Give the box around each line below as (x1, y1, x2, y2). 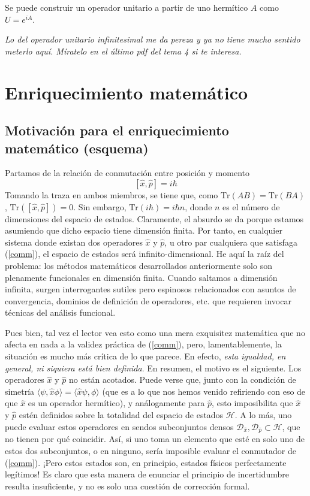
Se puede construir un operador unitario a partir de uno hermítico (5, 1, 248, 13)
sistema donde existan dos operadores (5, 235, 143, 248)
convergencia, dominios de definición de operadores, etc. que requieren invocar (5, 294, 291, 307)
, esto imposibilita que (212, 397, 293, 409)
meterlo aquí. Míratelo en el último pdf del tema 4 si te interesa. (5, 44, 242, 57)
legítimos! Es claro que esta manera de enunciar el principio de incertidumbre (5, 468, 289, 480)
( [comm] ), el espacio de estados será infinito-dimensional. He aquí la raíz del (5, 247, 284, 260)
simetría (5, 385, 35, 397)
